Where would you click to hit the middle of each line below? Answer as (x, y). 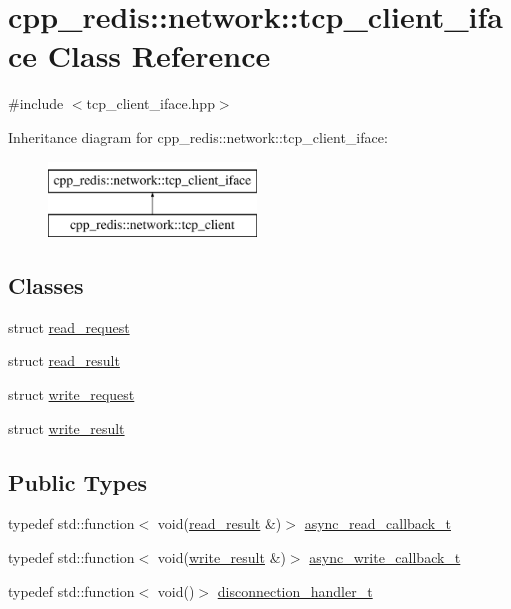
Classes (46, 285)
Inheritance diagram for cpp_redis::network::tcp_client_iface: (198, 136)
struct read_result (64, 360)
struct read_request (69, 326)
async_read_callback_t (377, 523)
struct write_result (66, 427)
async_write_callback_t (385, 557)
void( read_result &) (219, 523)
